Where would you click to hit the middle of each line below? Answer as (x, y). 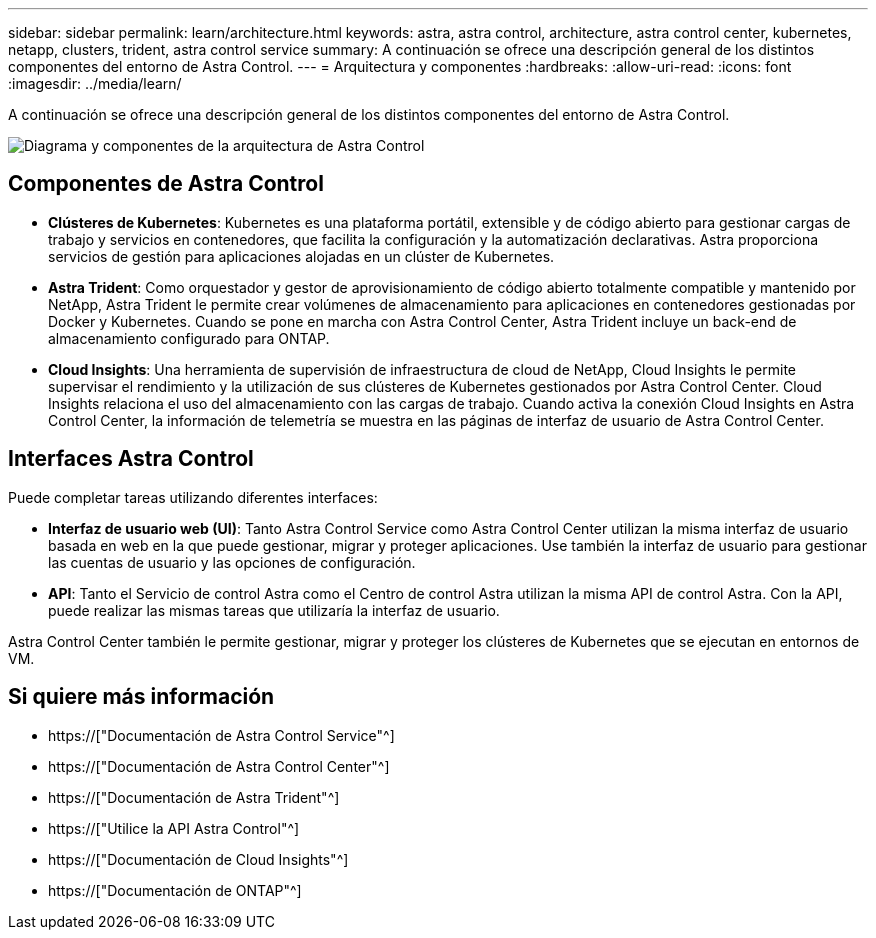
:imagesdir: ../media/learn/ (95, 83)
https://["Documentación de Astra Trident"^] (194, 797)
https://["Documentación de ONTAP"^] (175, 890)
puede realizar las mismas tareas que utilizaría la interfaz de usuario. (274, 610)
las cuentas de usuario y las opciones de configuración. (232, 562)
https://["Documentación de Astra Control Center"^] (219, 766)
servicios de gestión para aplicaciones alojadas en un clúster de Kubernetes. (301, 256)
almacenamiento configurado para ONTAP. (189, 338)
